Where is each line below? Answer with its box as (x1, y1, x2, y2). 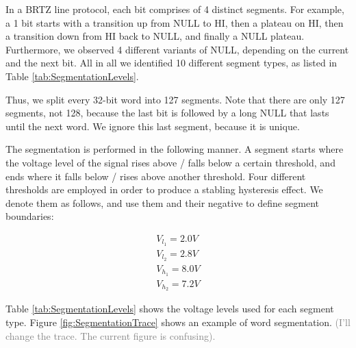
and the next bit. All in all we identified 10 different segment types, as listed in (5, 55, 338, 70)
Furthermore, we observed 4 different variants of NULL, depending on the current (5, 42, 349, 56)
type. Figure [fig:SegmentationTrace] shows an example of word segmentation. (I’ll (5, 315, 351, 330)
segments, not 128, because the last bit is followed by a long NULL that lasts (5, 105, 329, 120)
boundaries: (5, 209, 54, 223)
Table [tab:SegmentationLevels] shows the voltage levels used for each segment (5, 301, 334, 316)
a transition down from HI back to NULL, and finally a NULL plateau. (5, 29, 305, 43)
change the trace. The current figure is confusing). (5, 328, 216, 343)
